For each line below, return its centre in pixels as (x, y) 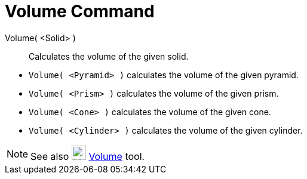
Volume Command (80, 11)
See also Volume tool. (88, 156)
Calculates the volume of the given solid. (109, 56)
